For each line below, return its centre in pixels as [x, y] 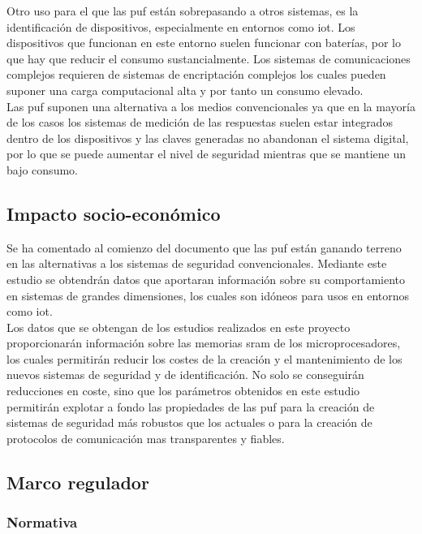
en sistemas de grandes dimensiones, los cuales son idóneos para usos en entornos [208, 295]
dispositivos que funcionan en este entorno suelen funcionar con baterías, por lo [204, 43]
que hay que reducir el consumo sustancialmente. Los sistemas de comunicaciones [209, 58]
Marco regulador [78, 482]
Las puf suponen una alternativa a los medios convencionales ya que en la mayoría [211, 106]
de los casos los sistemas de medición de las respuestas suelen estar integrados [200, 122]
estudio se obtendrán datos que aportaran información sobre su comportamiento [206, 279]
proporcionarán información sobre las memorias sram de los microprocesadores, [204, 343]
